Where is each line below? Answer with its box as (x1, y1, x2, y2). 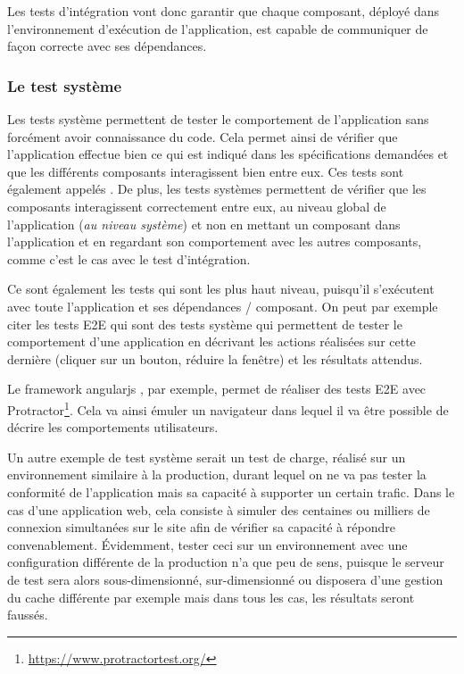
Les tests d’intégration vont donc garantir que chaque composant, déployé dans (7, 2, 440, 20)
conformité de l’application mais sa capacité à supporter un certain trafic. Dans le (7, 482, 455, 501)
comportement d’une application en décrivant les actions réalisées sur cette (7, 332, 416, 351)
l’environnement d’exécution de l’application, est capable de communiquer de (7, 19, 428, 37)
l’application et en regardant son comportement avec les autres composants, (7, 232, 422, 251)
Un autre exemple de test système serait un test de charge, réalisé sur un (7, 447, 406, 466)
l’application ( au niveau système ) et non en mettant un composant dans (7, 214, 401, 233)
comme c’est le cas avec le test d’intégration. (7, 249, 251, 268)
